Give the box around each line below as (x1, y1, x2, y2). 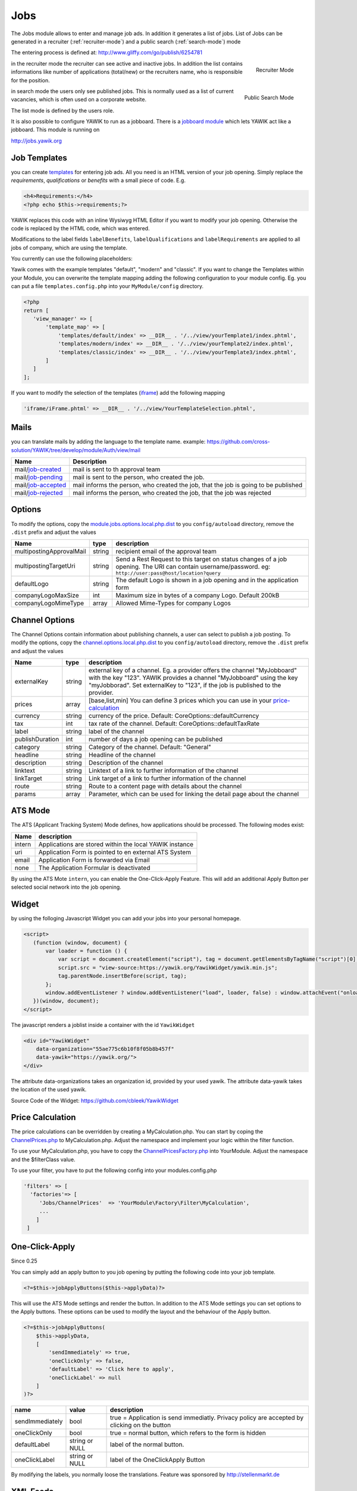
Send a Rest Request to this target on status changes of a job (115, 555, 287, 564)
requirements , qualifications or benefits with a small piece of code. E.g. (11, 177, 186, 184)
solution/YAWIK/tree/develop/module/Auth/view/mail (11, 446, 141, 453)
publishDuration (14, 735, 59, 743)
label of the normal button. (110, 1440, 184, 1449)
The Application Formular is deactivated (38, 864, 151, 872)
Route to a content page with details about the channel (88, 782, 242, 790)
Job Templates (11, 153, 68, 163)
